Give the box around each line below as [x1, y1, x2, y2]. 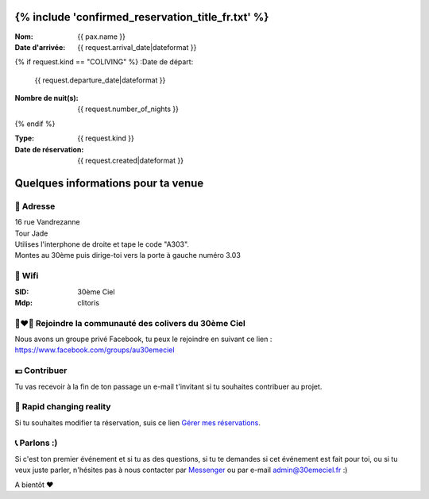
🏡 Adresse [14, 201, 56, 212]
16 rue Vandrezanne [14, 217, 80, 227]
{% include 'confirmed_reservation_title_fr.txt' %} [14, 10, 269, 24]
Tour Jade [14, 228, 48, 238]
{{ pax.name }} [77, 32, 126, 41]
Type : [14, 133, 35, 143]
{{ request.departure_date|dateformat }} [34, 75, 166, 85]
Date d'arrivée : [14, 42, 66, 52]
